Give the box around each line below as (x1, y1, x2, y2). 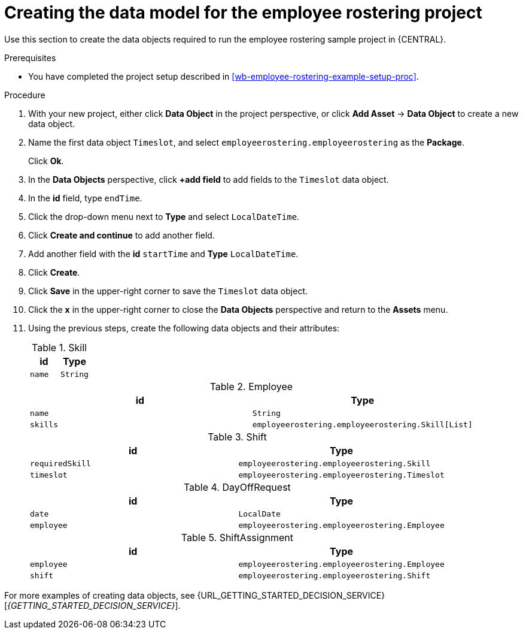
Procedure (4, 89, 45, 100)
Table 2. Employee (209, 380, 293, 393)
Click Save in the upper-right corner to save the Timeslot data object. (28, 285, 308, 296)
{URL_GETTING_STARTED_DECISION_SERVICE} (197, 590, 385, 600)
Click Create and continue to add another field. (28, 230, 215, 240)
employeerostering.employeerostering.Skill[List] (252, 419, 473, 429)
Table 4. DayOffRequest (183, 481, 291, 493)
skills (30, 419, 58, 429)
